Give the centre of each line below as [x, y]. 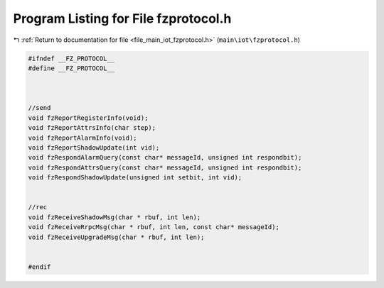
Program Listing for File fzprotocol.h [122, 18]
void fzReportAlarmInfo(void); [83, 138]
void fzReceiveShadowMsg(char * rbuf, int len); [114, 217]
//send [39, 108]
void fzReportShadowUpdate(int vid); [94, 148]
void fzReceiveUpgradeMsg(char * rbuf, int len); [116, 237]
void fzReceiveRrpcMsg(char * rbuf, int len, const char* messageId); [154, 227]
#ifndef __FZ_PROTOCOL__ [71, 58]
